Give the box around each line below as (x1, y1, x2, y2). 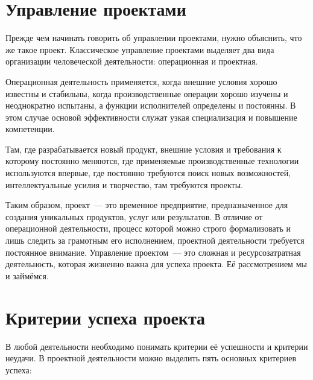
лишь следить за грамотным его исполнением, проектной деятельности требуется (5, 234, 305, 247)
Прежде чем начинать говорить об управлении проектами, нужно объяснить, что (5, 31, 302, 44)
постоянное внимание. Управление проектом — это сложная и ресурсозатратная (5, 245, 301, 258)
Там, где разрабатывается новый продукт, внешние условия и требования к (5, 142, 282, 155)
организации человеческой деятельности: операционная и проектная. (5, 55, 258, 68)
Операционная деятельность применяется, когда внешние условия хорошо (5, 75, 277, 87)
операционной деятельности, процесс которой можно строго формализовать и (5, 222, 291, 235)
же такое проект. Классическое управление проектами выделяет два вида (5, 43, 274, 55)
